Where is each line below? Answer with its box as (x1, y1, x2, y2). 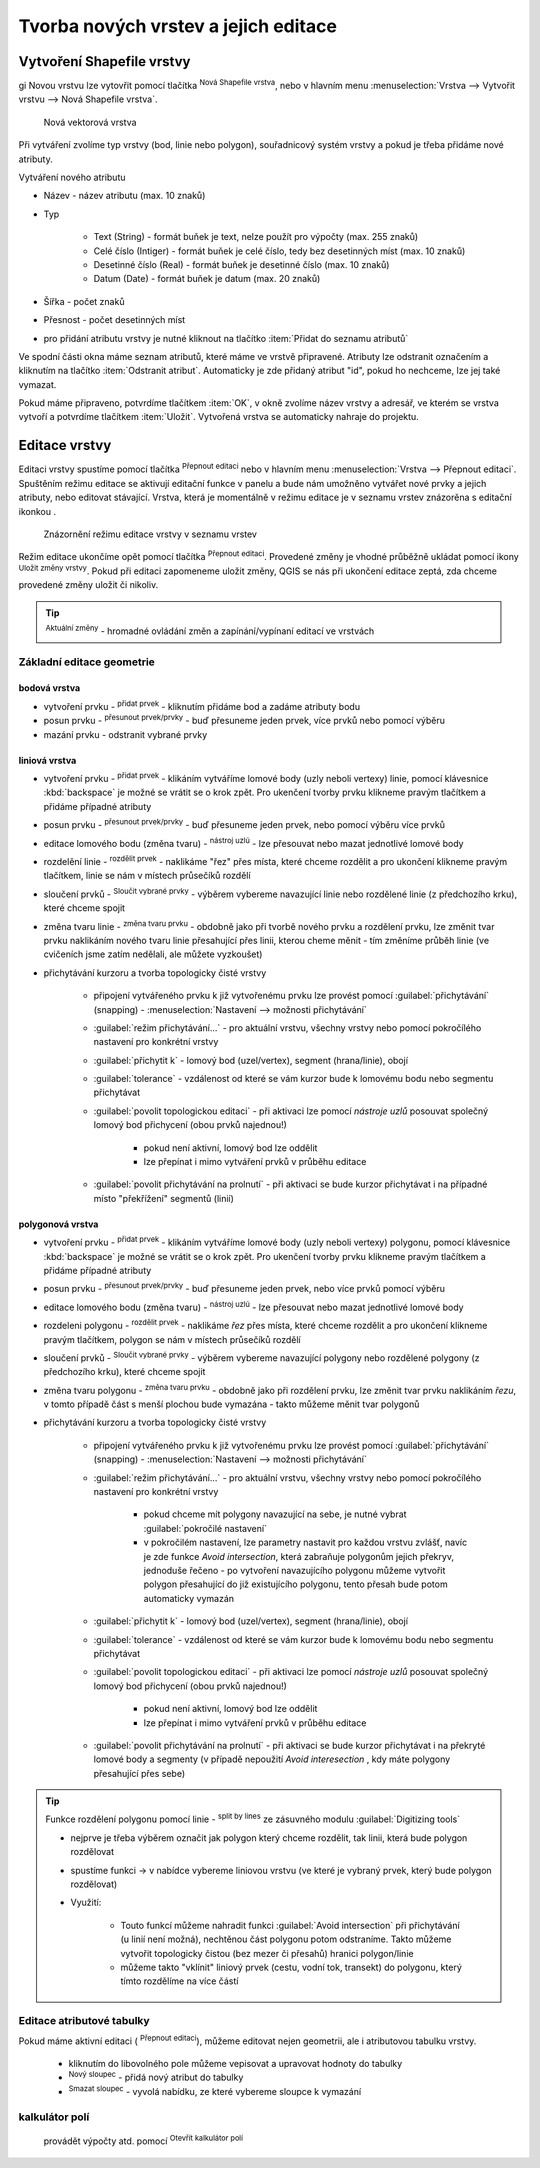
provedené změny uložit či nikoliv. (18, 579, 159, 591)
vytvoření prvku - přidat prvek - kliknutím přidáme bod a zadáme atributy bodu (43, 699, 360, 712)
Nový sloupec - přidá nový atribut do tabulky (68, 2070, 244, 2084)
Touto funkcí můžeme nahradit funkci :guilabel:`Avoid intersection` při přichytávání (120, 1919, 460, 1931)
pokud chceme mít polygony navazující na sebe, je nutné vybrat (143, 1508, 407, 1520)
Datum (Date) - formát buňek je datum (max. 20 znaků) (93, 273, 321, 285)
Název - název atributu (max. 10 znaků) (43, 190, 206, 202)
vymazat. (18, 378, 57, 390)
